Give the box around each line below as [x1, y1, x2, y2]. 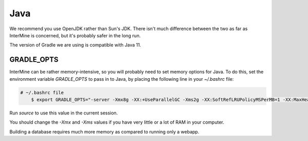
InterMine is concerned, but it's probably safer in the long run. [9, 32, 141, 38]
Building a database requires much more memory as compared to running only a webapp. [9, 128, 200, 135]
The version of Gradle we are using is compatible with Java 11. [9, 42, 141, 48]
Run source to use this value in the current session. [9, 110, 118, 116]
